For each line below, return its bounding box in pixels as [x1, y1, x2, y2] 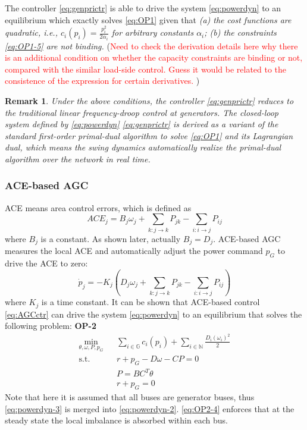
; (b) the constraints [204, 26, 277, 39]
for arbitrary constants [111, 26, 194, 39]
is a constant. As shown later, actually [40, 232, 181, 244]
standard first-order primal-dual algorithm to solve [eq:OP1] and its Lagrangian [5, 129, 293, 142]
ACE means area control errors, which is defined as [5, 201, 192, 214]
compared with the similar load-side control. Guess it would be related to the [5, 62, 287, 75]
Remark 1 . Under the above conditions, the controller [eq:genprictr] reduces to [5, 94, 294, 106]
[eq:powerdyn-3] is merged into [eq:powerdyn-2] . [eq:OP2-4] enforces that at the [5, 402, 295, 415]
